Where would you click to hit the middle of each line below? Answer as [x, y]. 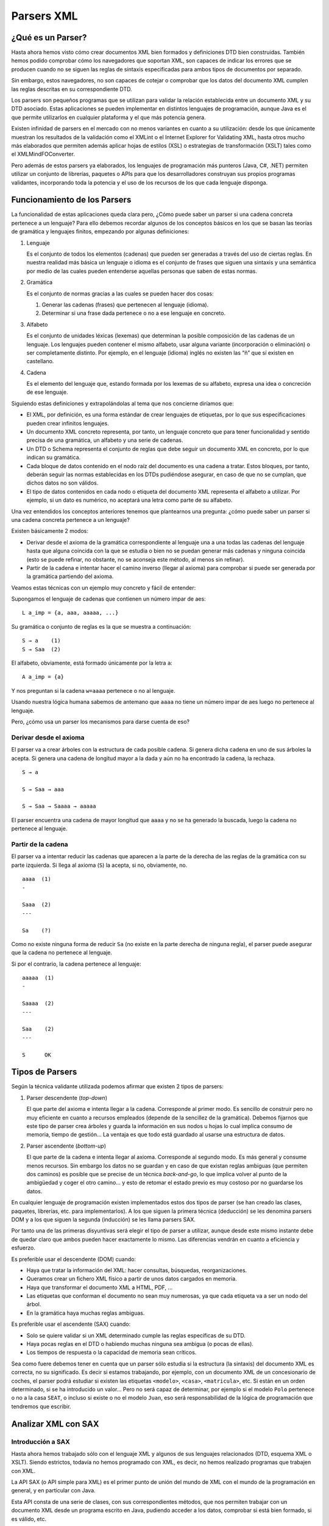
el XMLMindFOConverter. [43, 154]
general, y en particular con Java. [53, 1491]
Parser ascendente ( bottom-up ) [66, 1146]
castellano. [40, 361]
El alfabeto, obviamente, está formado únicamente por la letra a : [92, 663]
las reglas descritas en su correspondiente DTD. [72, 89]
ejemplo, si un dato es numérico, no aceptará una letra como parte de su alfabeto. [129, 500]
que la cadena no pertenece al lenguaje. [62, 953]
